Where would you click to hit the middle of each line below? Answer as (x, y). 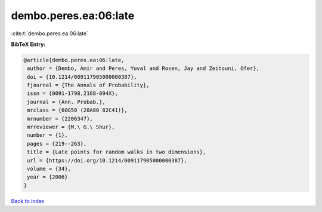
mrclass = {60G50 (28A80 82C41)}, (77, 110)
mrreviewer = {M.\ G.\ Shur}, (71, 127)
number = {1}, (47, 135)
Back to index (28, 201)
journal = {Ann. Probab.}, (66, 102)
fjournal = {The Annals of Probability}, (88, 85)
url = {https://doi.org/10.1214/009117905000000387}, (107, 160)
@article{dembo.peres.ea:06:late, (74, 60)
